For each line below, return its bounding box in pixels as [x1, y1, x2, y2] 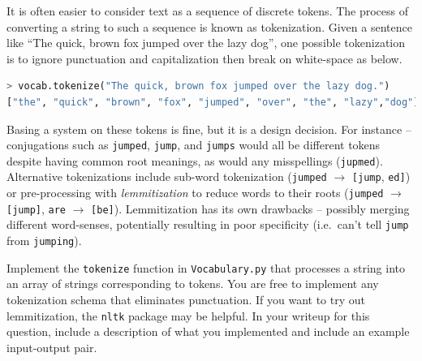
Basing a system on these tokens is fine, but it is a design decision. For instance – [6, 120, 411, 137]
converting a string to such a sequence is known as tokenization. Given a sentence [6, 18, 412, 35]
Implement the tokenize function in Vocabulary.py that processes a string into [6, 259, 406, 276]
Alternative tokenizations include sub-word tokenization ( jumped [6, 168, 327, 185]
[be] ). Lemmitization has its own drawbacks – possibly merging [91, 200, 410, 217]
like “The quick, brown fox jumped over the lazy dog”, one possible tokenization [6, 34, 406, 51]
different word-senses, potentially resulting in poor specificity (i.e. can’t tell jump [6, 216, 409, 233]
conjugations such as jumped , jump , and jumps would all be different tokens [6, 136, 381, 153]
